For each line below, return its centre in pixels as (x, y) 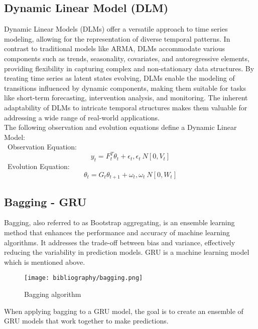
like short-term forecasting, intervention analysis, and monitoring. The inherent (126, 98)
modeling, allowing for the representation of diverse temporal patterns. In (117, 38)
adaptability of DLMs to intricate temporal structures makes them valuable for (126, 107)
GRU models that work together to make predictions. (86, 321)
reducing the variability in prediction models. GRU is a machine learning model (127, 252)
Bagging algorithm (53, 294)
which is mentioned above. (45, 262)
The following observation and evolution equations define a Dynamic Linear (120, 127)
